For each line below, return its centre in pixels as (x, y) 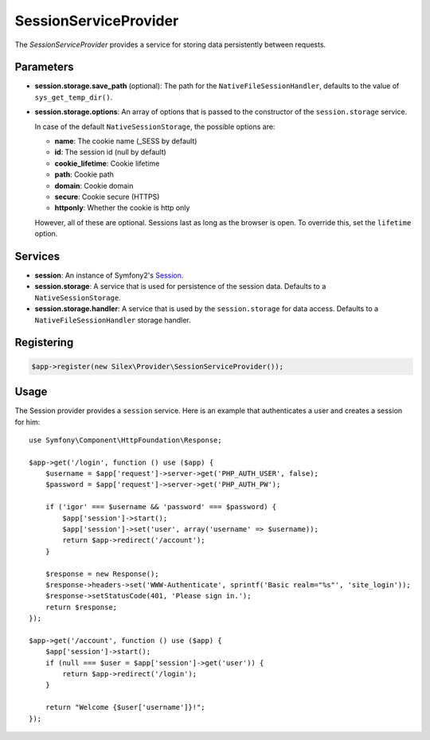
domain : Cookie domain (94, 185)
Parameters (44, 67)
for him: (27, 422)
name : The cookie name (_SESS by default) (126, 141)
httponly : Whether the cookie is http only (122, 208)
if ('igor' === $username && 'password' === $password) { (161, 507)
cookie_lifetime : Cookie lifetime (107, 163)
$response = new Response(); (102, 574)
